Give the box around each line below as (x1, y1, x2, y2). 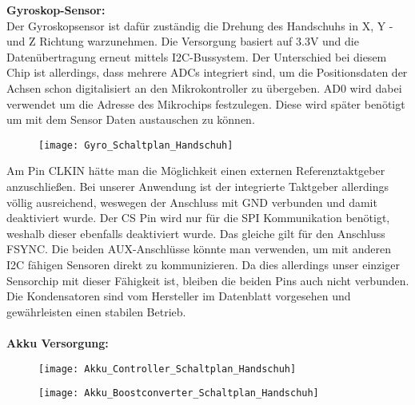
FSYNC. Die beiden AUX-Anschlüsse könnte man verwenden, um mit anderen (6, 240, 391, 257)
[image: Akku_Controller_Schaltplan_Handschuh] (38, 363, 297, 375)
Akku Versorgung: (6, 334, 109, 351)
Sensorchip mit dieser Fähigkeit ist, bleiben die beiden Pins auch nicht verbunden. (6, 272, 409, 288)
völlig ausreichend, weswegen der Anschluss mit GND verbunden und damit (6, 193, 377, 210)
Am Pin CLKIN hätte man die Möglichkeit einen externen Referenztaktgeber (6, 162, 385, 179)
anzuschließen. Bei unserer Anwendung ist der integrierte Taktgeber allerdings (6, 178, 389, 194)
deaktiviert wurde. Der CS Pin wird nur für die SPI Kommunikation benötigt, (6, 209, 390, 226)
